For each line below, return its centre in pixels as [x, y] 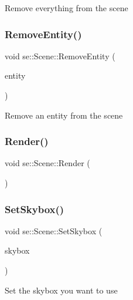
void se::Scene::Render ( [47, 163]
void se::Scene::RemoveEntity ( [60, 55]
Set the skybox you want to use [61, 290]
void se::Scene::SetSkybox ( [54, 230]
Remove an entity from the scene [64, 115]
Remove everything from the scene [66, 8]
